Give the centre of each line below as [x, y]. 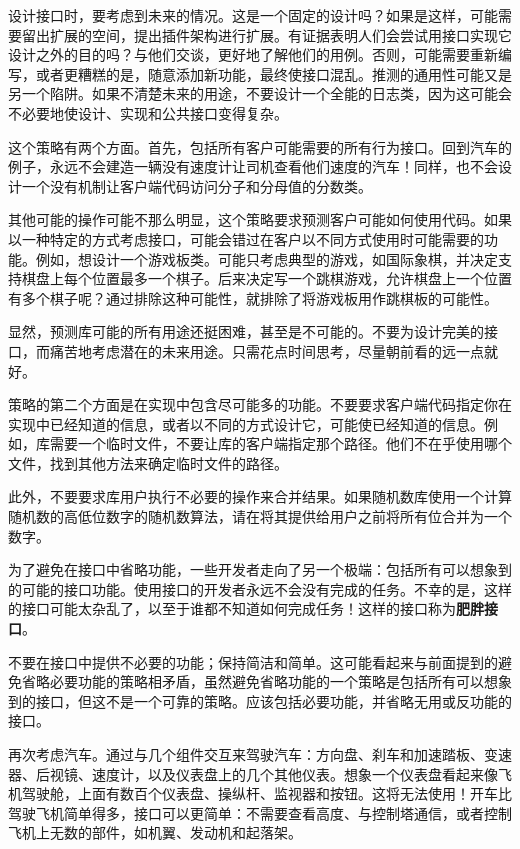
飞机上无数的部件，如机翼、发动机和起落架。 [155, 832]
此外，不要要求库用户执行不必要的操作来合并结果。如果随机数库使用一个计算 [260, 496]
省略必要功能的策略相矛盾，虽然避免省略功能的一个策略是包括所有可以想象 [266, 681]
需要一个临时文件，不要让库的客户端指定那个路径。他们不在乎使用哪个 [280, 443]
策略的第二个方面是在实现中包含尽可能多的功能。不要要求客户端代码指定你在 [260, 404]
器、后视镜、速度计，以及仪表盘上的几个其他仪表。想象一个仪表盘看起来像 [253, 773]
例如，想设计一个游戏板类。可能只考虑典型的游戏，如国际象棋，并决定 [266, 258]
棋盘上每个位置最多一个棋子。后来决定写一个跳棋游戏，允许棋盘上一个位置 [266, 278]
